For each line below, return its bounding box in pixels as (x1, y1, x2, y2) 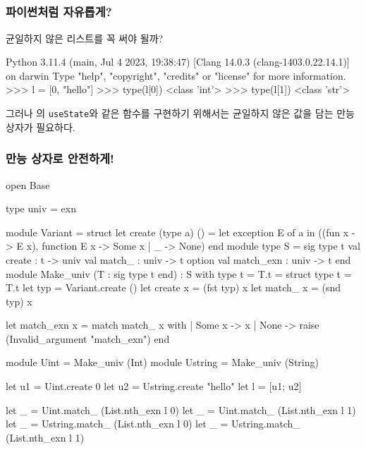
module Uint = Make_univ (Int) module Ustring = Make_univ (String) (6, 355, 319, 370)
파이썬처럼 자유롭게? (6, 3, 112, 20)
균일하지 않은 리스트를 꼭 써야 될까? (6, 30, 164, 45)
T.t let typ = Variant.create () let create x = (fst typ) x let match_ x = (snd (6, 280, 341, 295)
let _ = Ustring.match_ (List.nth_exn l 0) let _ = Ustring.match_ (6, 416, 300, 431)
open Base (6, 177, 50, 192)
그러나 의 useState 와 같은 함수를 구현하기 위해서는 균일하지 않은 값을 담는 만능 (6, 106, 355, 121)
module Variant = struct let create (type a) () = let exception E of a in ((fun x (6, 224, 349, 239)
